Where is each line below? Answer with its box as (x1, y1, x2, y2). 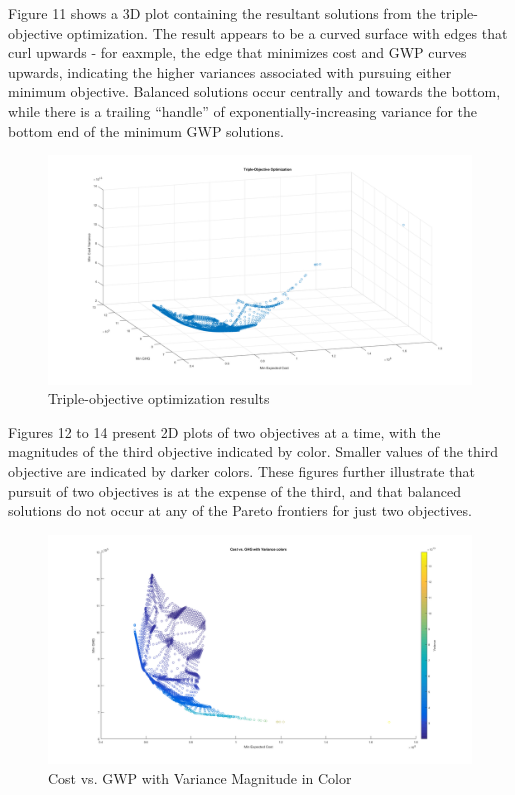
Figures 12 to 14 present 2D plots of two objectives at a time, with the (8, 421, 441, 442)
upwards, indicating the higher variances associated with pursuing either (8, 61, 452, 82)
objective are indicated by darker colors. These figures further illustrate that (8, 460, 475, 481)
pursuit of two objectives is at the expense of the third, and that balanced (8, 480, 462, 501)
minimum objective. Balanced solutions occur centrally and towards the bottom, (8, 81, 501, 102)
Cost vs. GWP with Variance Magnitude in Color (48, 767, 352, 788)
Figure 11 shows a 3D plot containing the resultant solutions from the (8, 3, 436, 23)
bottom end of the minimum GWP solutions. (8, 120, 284, 141)
